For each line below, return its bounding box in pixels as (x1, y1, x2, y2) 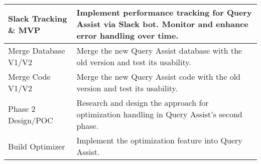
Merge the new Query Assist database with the (76, 45, 242, 56)
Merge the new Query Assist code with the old (76, 71, 240, 82)
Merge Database (8, 45, 65, 56)
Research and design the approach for (76, 97, 209, 108)
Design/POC (8, 114, 53, 126)
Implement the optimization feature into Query (76, 134, 242, 146)
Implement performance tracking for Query (76, 7, 252, 18)
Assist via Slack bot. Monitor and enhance (76, 18, 248, 30)
